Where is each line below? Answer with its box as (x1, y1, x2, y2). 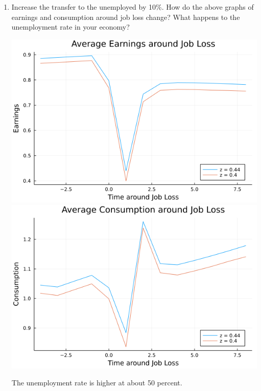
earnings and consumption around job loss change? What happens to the (11, 11, 240, 22)
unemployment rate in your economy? (11, 21, 130, 32)
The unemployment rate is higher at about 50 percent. (11, 377, 182, 388)
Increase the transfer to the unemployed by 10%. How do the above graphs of (11, 2, 254, 12)
